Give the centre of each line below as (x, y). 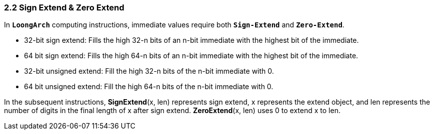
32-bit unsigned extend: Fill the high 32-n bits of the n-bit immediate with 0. (149, 71)
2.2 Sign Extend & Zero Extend (64, 7)
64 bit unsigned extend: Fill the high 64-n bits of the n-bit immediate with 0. (149, 87)
